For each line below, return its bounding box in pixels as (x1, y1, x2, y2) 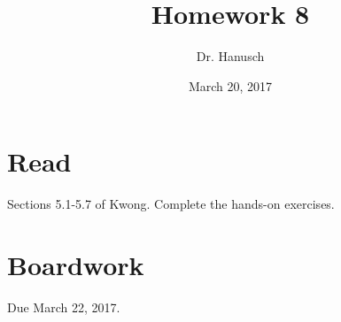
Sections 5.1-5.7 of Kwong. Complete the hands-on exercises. (7, 195, 335, 213)
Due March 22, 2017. (7, 297, 120, 316)
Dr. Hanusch (196, 47, 265, 65)
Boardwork (7, 247, 144, 283)
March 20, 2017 (188, 76, 273, 95)
